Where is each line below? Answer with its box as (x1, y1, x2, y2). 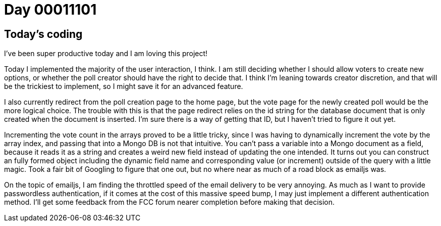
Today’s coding (4, 27, 83, 40)
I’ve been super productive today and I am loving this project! (4, 49, 208, 58)
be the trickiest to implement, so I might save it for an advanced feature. (4, 82, 243, 91)
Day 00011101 (4, 1, 97, 18)
